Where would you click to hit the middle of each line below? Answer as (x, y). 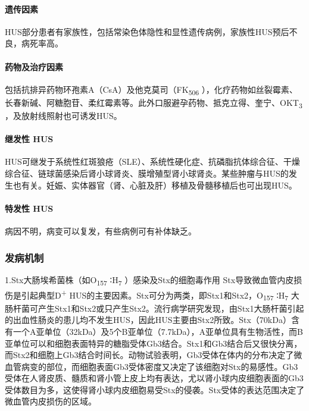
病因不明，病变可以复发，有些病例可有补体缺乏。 (101, 231)
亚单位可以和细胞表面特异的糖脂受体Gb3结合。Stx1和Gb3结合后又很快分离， (154, 343)
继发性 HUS (29, 139)
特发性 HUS (29, 208)
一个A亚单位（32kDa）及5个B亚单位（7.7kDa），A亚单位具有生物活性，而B (158, 331)
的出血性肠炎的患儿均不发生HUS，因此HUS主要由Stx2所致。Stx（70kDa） (148, 320)
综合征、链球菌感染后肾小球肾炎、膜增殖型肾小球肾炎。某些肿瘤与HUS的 (147, 173)
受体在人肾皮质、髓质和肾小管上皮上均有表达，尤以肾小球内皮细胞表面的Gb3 (154, 378)
